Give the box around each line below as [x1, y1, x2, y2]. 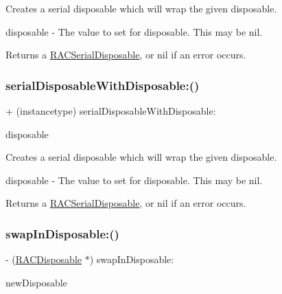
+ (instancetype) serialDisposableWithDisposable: [5, 104, 216, 117]
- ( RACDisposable [5, 252, 82, 267]
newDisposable [5, 275, 67, 289]
